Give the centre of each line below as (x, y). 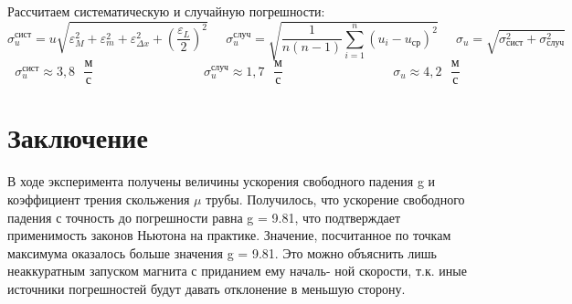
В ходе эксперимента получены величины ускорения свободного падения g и (222, 181)
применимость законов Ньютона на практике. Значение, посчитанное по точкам (229, 235)
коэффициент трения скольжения (99, 199)
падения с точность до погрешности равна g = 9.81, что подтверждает (204, 217)
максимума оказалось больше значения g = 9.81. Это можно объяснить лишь (222, 252)
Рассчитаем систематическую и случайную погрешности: (166, 11)
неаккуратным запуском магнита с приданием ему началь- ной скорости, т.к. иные (237, 271)
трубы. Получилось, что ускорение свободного (335, 199)
